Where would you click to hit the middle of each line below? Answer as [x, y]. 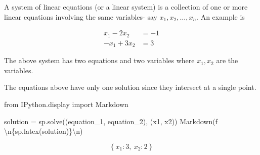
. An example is [221, 16]
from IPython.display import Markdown [66, 104]
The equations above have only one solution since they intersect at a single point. [130, 87]
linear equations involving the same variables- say [81, 16]
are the [227, 60]
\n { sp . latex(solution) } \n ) [44, 131]
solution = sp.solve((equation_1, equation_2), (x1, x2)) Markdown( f [111, 121]
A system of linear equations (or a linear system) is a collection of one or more [126, 7]
